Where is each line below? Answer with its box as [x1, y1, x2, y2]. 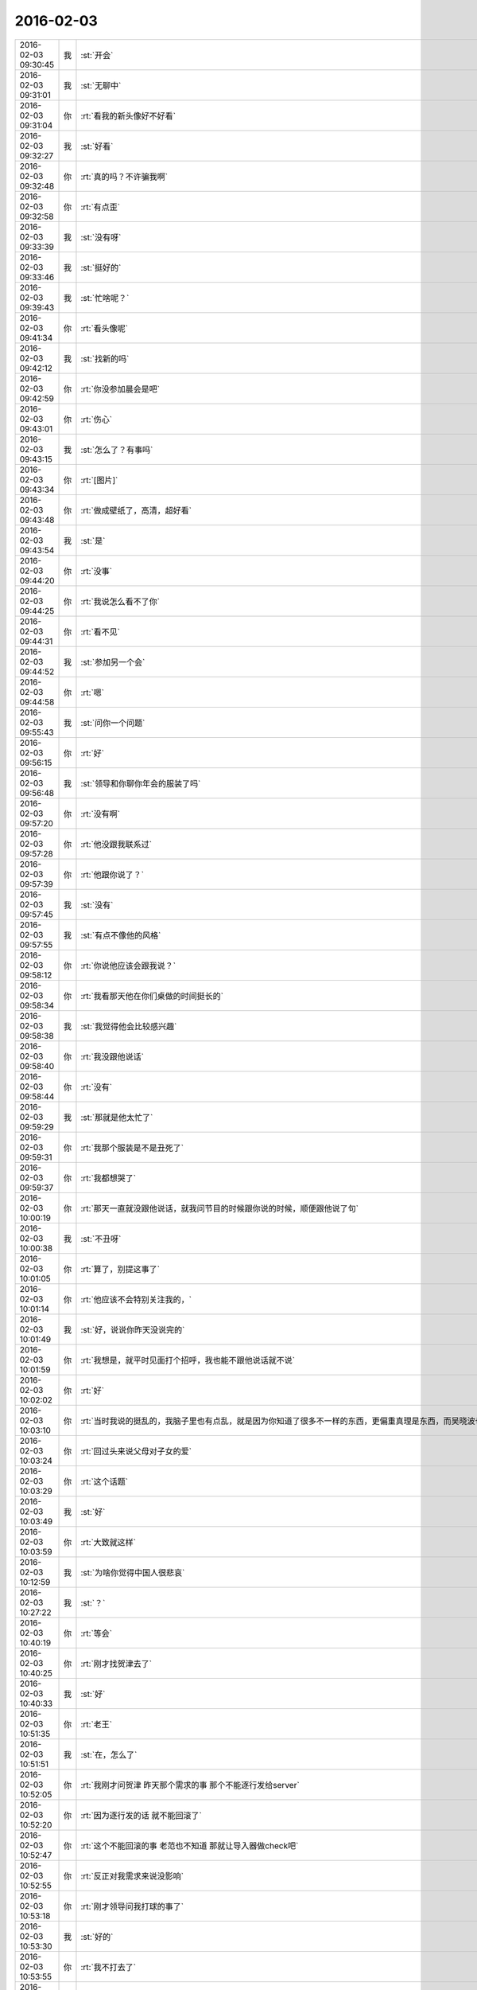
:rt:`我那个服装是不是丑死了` [80, 1142, 184, 1153]
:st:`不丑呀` [80, 1233, 122, 1244]
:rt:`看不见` [80, 626, 121, 637]
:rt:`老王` [80, 1719, 113, 1730]
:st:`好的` [80, 1931, 114, 1942]
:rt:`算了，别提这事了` [80, 1263, 161, 1274]
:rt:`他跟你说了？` [80, 868, 145, 880]
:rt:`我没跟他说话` [80, 1051, 145, 1062]
